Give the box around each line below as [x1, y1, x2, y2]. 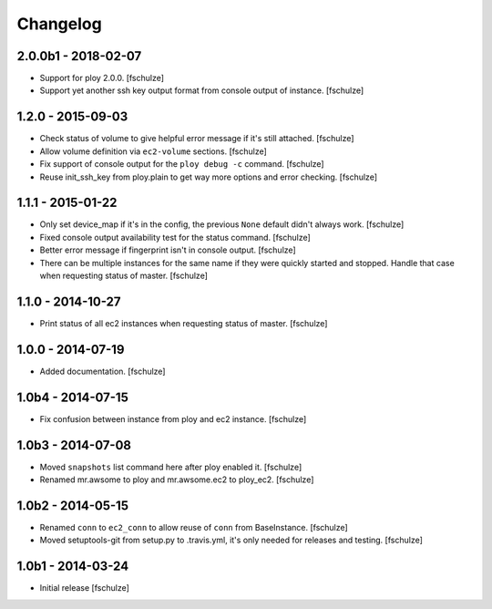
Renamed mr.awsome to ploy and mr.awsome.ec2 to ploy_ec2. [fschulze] [39, 474, 314, 485]
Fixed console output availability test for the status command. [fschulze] [39, 232, 312, 243]
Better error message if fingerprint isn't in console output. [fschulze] [39, 244, 296, 255]
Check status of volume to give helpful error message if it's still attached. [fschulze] [39, 133, 354, 144]
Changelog [16, 14, 102, 34]
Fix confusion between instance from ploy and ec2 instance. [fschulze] [39, 413, 307, 424]
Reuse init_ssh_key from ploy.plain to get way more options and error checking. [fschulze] [39, 171, 378, 182]
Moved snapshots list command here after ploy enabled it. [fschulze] [39, 461, 302, 472]
